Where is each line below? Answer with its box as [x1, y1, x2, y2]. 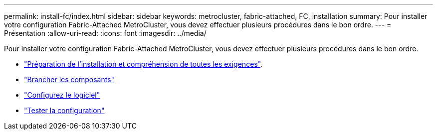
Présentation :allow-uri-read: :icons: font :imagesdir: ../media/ [4, 29, 207, 37]
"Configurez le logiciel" [24, 91, 100, 99]
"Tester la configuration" [24, 106, 105, 115]
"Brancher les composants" [24, 75, 115, 84]
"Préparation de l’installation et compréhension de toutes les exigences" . [24, 60, 263, 68]
